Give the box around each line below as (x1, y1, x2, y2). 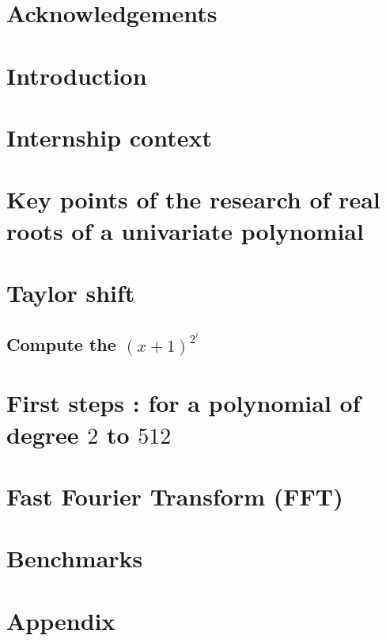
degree (6, 418, 79, 450)
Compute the (6, 332, 116, 357)
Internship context (6, 120, 212, 153)
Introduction (6, 59, 147, 91)
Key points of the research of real (6, 183, 380, 216)
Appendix (6, 604, 115, 636)
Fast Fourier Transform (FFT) (6, 479, 343, 512)
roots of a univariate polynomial (6, 214, 364, 246)
